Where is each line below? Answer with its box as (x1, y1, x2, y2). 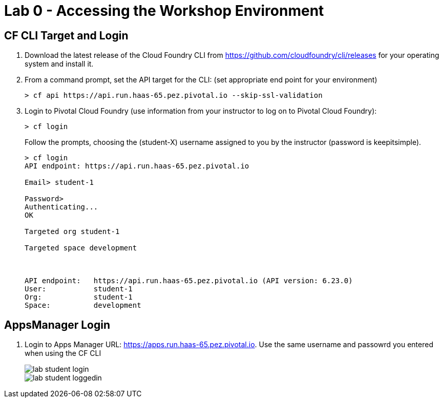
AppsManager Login (4, 318, 111, 331)
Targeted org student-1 (25, 227, 120, 236)
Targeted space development (25, 244, 137, 252)
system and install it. (25, 59, 94, 69)
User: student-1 (25, 285, 133, 293)
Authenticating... (25, 203, 98, 211)
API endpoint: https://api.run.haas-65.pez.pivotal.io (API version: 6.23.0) (25, 277, 353, 285)
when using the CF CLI (25, 349, 101, 358)
